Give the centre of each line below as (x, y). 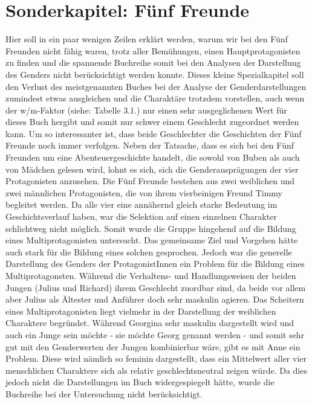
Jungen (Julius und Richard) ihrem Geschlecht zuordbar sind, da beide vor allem (156, 287)
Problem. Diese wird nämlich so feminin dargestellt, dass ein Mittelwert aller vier (156, 358)
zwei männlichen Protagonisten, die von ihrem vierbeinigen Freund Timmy (144, 192)
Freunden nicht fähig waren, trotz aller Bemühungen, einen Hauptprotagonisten (153, 50)
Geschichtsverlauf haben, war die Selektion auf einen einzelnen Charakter (141, 216)
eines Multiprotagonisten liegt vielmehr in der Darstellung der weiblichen (141, 311)
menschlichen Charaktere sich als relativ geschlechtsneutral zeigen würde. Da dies (156, 370)
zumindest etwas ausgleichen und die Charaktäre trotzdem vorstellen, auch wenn (155, 98)
